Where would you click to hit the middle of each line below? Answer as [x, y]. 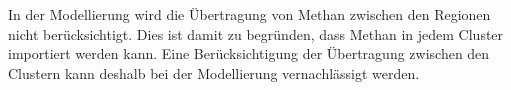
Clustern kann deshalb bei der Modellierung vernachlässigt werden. [214, 72]
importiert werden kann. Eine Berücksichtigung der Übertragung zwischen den [249, 53]
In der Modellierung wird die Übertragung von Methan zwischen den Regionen [249, 14]
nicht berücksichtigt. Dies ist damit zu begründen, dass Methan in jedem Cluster [256, 33]
